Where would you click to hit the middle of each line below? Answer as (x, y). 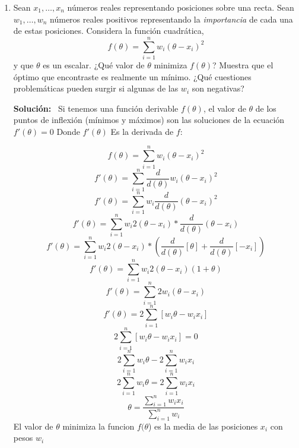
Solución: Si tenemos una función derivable (96, 108)
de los (266, 108)
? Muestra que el (243, 64)
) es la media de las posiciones (203, 426)
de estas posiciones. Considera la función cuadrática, (109, 31)
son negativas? (218, 88)
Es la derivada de (142, 131)
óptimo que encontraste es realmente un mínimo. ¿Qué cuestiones (132, 76)
